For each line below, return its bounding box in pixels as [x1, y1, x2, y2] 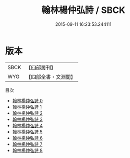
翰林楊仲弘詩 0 [12, 97, 43, 103]
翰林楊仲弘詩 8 [12, 147, 43, 153]
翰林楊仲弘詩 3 [12, 116, 43, 122]
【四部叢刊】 [26, 64, 56, 71]
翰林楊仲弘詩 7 [12, 141, 43, 147]
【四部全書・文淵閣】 [26, 73, 76, 80]
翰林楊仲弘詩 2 [12, 110, 43, 116]
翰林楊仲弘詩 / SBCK [41, 4, 126, 16]
